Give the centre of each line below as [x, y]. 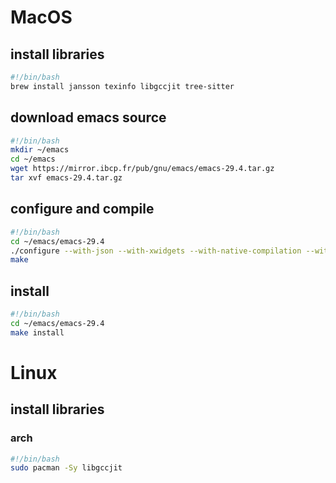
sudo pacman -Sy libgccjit [66, 468]
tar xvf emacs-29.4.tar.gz [66, 178]
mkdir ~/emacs [40, 150]
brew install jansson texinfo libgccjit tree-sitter [122, 86]
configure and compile [82, 209]
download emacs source [88, 117]
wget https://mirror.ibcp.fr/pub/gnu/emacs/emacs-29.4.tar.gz [142, 169]
